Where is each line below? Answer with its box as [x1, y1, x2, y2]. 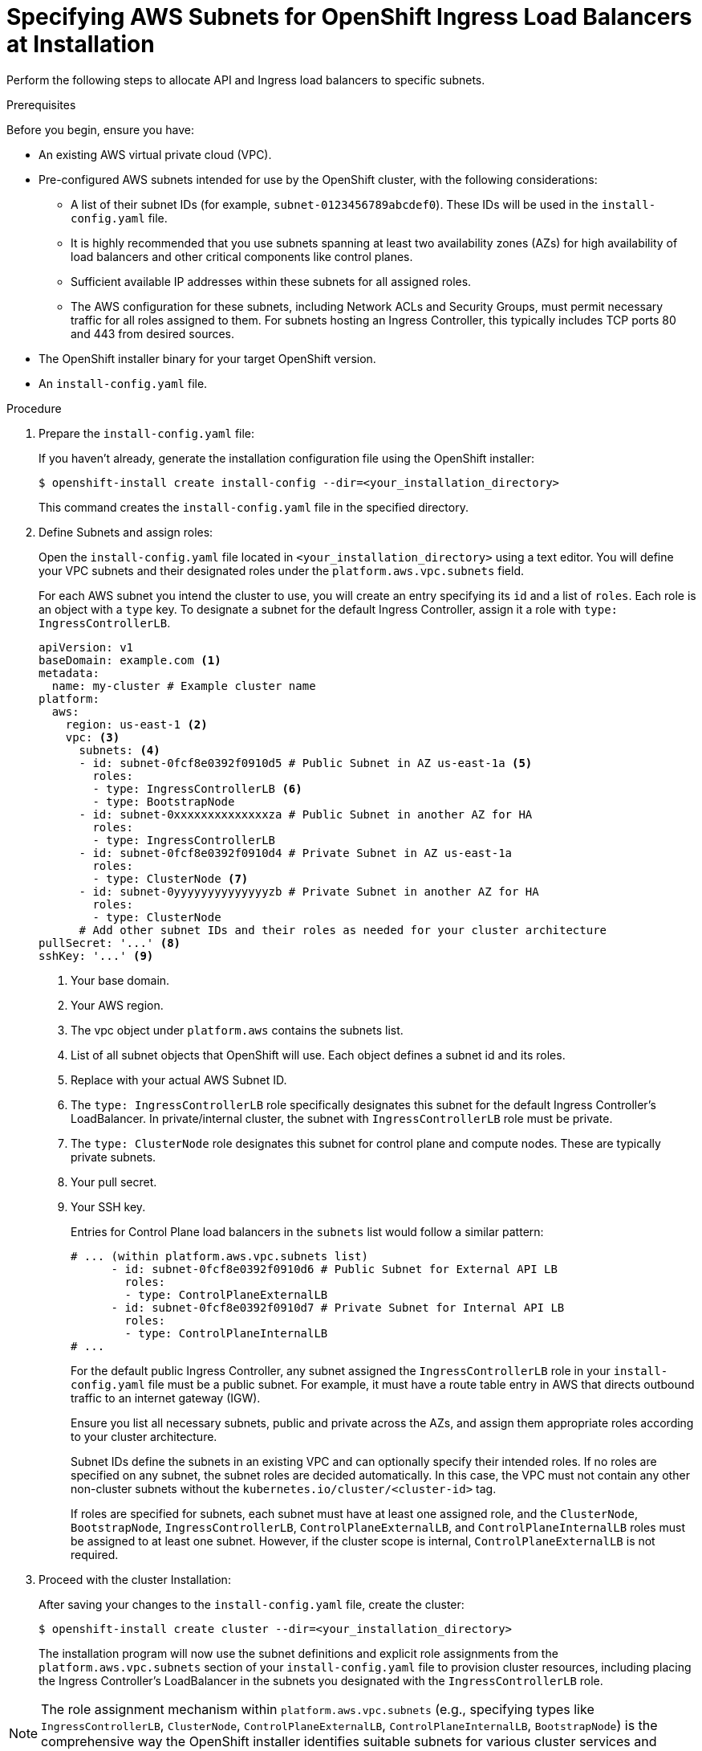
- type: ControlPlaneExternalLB [124, 1288, 328, 1301]
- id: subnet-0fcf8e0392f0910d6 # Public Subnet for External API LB [111, 1262, 558, 1275]
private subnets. [71, 1149, 156, 1164]
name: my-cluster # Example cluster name [51, 679, 316, 692]
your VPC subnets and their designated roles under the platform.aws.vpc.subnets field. [39, 563, 525, 578]
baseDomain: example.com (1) [39, 653, 221, 667]
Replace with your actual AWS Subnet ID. [71, 1072, 287, 1087]
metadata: [39, 666, 99, 680]
